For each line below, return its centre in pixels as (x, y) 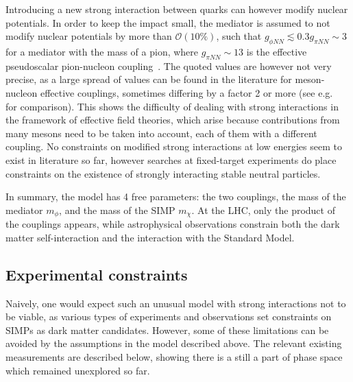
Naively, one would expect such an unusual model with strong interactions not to (176, 303)
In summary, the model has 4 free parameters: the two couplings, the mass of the (176, 196)
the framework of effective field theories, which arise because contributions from (173, 120)
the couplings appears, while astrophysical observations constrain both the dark (173, 224)
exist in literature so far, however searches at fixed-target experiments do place (171, 159)
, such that (239, 36)
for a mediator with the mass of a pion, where (102, 51)
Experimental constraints (97, 274)
